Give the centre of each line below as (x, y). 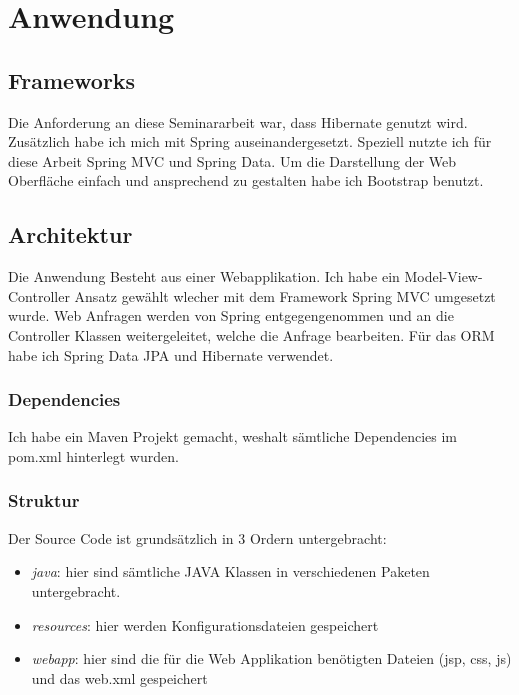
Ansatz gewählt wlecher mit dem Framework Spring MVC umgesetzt (285, 295)
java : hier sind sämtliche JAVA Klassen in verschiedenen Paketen (230, 571)
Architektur (70, 234)
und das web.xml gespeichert (119, 677)
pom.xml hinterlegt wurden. (93, 455)
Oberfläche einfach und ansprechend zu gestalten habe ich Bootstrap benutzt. (246, 180)
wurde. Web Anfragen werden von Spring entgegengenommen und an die (231, 315)
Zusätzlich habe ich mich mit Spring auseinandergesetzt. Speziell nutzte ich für (250, 141)
